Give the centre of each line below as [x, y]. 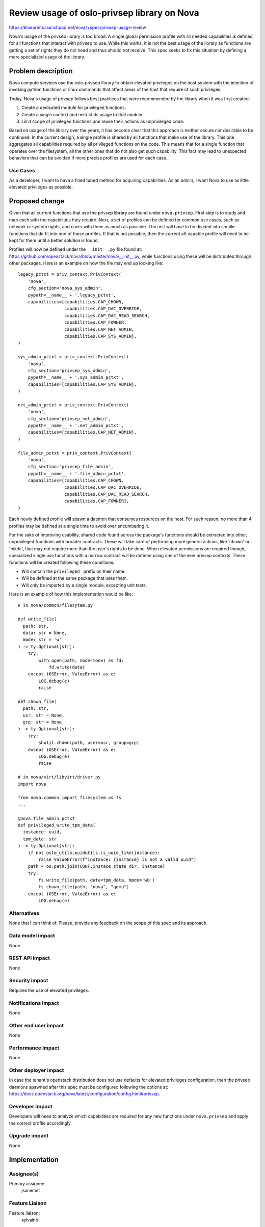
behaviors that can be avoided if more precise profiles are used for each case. [88, 158]
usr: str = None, [44, 715]
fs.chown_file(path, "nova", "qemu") [84, 887]
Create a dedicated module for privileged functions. [74, 107]
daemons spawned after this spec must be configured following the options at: [89, 1087]
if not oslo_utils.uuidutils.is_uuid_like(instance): [94, 853]
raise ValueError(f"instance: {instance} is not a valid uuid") [117, 859]
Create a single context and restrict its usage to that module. [82, 114]
